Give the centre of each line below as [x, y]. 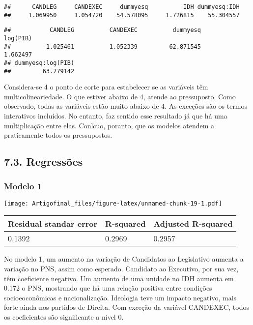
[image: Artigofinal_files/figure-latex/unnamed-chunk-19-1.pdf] [113, 203]
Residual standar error [53, 224]
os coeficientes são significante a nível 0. [64, 317]
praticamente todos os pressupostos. [58, 135]
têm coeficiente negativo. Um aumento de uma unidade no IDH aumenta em [119, 278]
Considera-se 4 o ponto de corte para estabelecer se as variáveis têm [106, 87]
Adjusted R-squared [193, 224]
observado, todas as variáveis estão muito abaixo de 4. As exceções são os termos [126, 106]
